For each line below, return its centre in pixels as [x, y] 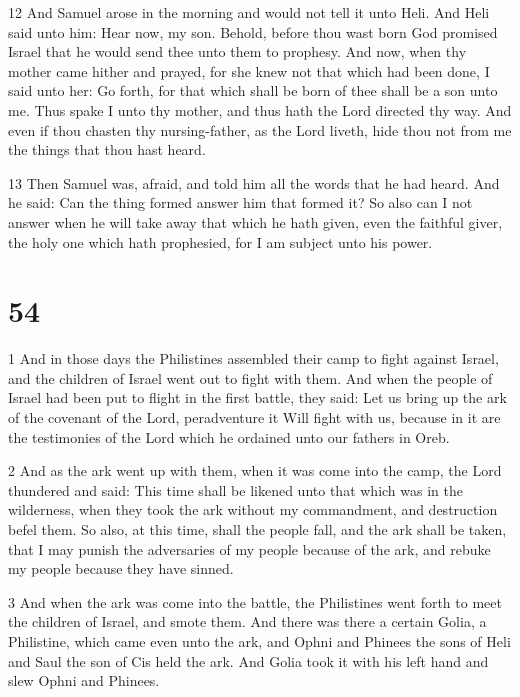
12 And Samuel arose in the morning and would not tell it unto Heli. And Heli [249, 12]
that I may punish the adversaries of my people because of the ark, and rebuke [249, 548]
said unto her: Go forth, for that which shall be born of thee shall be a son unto [253, 90]
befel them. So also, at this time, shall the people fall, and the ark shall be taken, [257, 529]
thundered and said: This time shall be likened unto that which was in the [235, 489]
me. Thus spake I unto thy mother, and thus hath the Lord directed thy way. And [260, 109]
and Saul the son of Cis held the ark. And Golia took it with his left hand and [248, 660]
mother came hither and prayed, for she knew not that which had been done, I [249, 70]
